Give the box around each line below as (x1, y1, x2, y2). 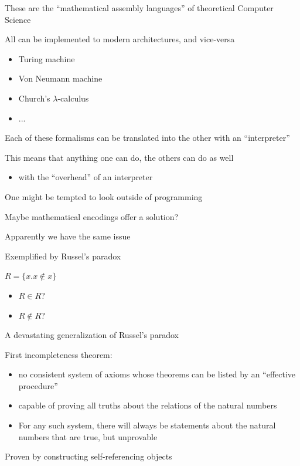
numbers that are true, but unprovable (18, 430, 158, 443)
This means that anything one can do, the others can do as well (5, 151, 234, 163)
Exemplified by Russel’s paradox (5, 249, 121, 262)
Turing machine (18, 52, 75, 65)
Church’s (18, 92, 50, 104)
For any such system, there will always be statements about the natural (18, 419, 276, 431)
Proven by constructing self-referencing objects (5, 450, 172, 462)
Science (5, 13, 31, 25)
